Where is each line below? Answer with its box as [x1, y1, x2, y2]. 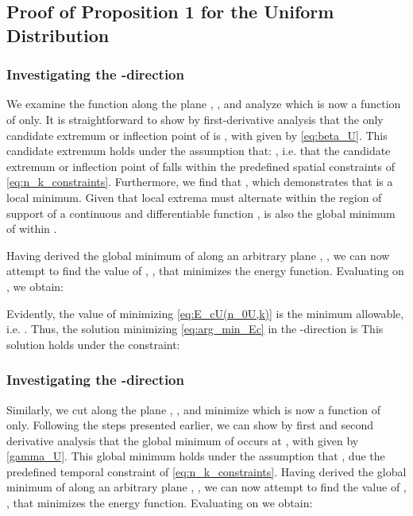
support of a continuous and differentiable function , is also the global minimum [6, 204, 396, 221]
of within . [6, 220, 57, 237]
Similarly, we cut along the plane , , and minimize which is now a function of [6, 401, 381, 417]
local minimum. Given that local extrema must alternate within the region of [6, 188, 382, 205]
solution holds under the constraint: [6, 336, 180, 352]
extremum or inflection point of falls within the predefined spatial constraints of [6, 157, 395, 174]
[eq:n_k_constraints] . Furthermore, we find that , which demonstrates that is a [6, 173, 393, 190]
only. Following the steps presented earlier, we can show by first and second [6, 417, 374, 433]
